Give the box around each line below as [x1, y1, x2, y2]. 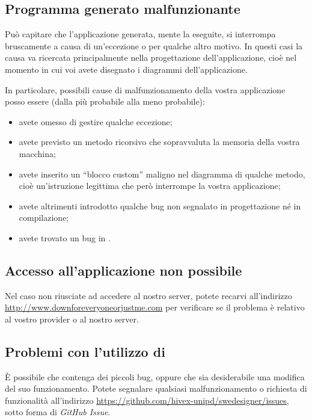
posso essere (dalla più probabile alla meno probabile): [5, 95, 205, 108]
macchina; [19, 147, 56, 159]
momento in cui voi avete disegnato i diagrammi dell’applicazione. [5, 63, 248, 75]
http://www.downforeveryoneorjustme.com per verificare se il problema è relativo [5, 301, 305, 313]
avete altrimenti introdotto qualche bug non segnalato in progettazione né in [19, 199, 301, 212]
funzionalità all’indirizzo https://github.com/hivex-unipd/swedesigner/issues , [5, 394, 289, 406]
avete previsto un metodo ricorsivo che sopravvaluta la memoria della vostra [19, 135, 300, 148]
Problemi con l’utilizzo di [5, 342, 165, 360]
